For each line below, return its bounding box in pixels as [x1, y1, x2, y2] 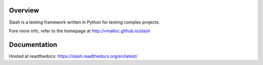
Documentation [9, 40, 57, 49]
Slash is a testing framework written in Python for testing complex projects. [9, 19, 160, 25]
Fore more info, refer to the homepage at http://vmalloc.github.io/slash [9, 28, 150, 34]
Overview [9, 6, 39, 14]
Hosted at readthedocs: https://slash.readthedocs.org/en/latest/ [9, 53, 138, 59]
